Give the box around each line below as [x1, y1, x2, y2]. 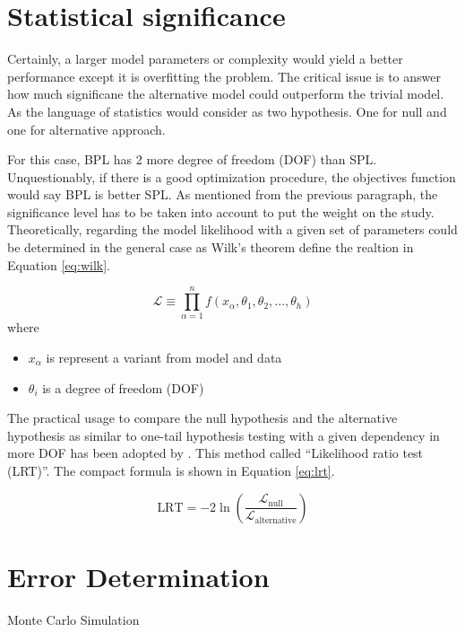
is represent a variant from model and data [46, 347, 282, 366]
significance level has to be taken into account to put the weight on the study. [7, 202, 435, 221]
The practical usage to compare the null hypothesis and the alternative [7, 408, 398, 427]
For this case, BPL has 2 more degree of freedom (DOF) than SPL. [7, 150, 377, 169]
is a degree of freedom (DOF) [42, 378, 204, 397]
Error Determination [7, 557, 270, 594]
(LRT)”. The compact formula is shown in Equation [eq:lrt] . [7, 461, 335, 479]
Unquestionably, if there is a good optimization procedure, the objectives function [7, 167, 456, 186]
